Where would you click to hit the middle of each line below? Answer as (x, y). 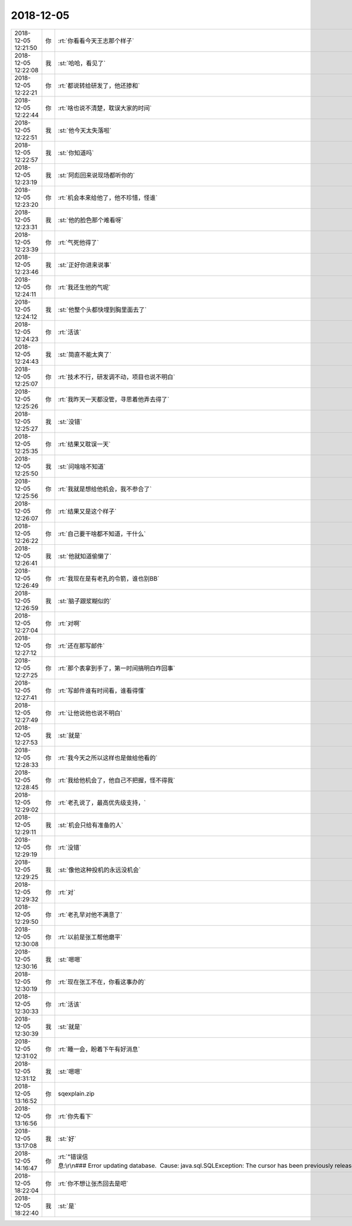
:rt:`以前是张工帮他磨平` (90, 937)
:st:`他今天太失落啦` (84, 130)
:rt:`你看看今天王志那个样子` (96, 41)
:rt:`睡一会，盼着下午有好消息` (99, 1049)
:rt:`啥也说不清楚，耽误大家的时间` (105, 108)
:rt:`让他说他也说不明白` (90, 713)
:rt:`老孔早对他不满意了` (90, 915)
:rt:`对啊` (70, 623)
